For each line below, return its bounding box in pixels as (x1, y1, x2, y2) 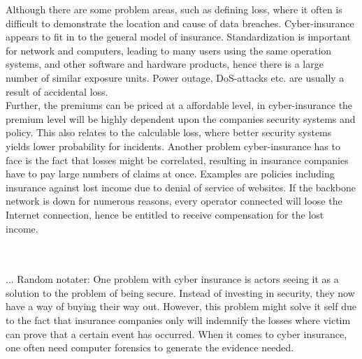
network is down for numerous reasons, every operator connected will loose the (6, 193, 342, 208)
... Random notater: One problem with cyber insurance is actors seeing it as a (6, 272, 339, 286)
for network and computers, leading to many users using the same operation (6, 43, 332, 57)
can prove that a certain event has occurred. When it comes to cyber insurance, (6, 326, 347, 341)
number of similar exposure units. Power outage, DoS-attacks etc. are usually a (6, 70, 345, 85)
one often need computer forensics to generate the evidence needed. (6, 340, 294, 355)
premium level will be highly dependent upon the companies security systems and (6, 111, 356, 126)
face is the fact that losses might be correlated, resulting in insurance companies (6, 152, 349, 167)
